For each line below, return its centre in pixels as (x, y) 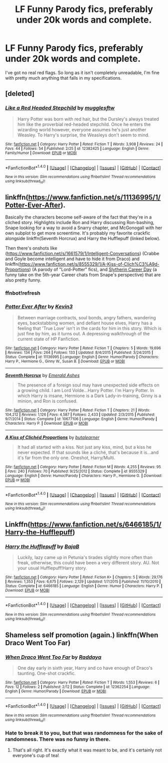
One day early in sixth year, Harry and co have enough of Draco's (85, 668)
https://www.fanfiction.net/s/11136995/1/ (94, 197)
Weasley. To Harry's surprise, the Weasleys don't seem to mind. (83, 135)
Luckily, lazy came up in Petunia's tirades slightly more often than (85, 557)
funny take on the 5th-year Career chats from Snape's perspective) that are (83, 275)
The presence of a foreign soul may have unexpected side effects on (88, 385)
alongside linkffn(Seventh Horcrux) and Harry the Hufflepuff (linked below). (83, 239)
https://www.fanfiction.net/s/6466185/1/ (96, 525)
